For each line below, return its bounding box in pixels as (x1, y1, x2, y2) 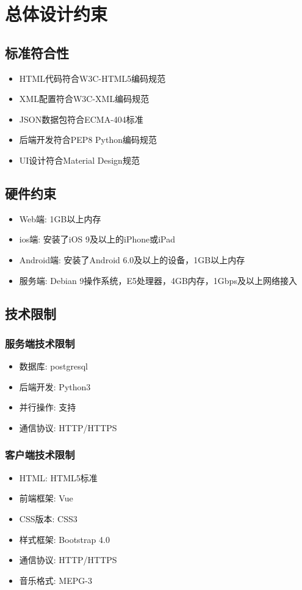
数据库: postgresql (19, 360, 88, 373)
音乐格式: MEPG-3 (19, 574, 92, 586)
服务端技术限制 (5, 335, 75, 351)
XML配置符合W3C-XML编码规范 (19, 92, 149, 105)
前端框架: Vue (19, 492, 73, 504)
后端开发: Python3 (19, 380, 91, 393)
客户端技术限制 (5, 447, 75, 462)
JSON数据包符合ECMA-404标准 (19, 112, 143, 125)
